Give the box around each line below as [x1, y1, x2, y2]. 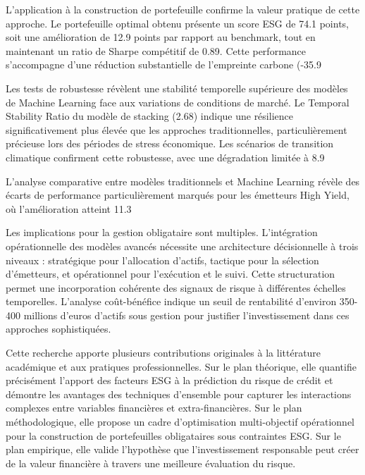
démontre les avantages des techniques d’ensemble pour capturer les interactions [6, 386, 352, 401]
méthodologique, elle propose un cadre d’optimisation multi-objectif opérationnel [6, 414, 354, 429]
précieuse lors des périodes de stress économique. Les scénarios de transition [6, 136, 334, 151]
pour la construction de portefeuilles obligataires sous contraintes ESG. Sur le [6, 428, 341, 443]
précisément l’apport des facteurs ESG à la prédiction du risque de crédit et [6, 373, 333, 388]
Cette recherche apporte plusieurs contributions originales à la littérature [6, 345, 321, 360]
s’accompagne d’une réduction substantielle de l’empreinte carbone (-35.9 [6, 57, 321, 72]
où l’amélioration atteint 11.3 [6, 201, 132, 216]
